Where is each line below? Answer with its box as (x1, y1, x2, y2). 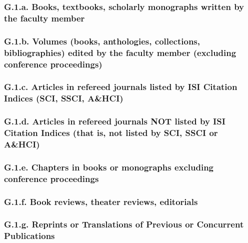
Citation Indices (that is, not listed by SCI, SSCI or (4, 126, 218, 139)
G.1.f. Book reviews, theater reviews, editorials (4, 195, 198, 207)
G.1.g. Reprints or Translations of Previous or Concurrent (4, 218, 244, 230)
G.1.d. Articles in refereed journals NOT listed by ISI (4, 115, 225, 127)
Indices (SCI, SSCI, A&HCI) (4, 92, 123, 104)
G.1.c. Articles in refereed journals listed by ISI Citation (4, 80, 237, 93)
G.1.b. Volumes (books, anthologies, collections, (4, 34, 200, 47)
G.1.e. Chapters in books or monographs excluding (4, 160, 214, 173)
